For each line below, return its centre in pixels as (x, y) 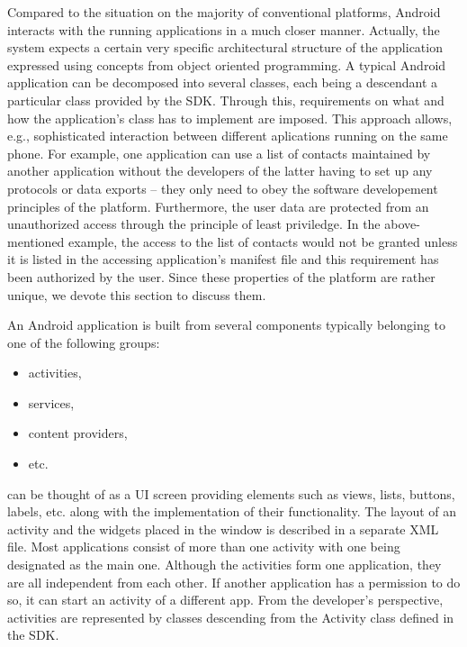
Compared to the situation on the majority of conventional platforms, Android (224, 12)
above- (402, 224)
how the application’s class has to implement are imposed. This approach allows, (230, 118)
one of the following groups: (84, 342)
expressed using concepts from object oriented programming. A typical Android (227, 64)
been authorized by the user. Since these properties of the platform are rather (221, 276)
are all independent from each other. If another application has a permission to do (234, 582)
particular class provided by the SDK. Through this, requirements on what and (226, 100)
